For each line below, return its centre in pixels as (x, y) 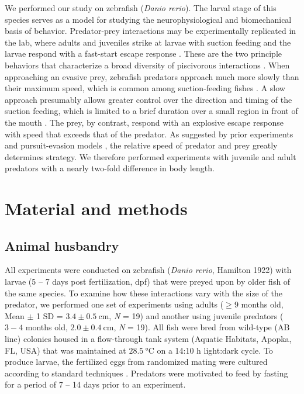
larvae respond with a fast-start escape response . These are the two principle (144, 53)
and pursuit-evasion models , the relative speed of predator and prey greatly (141, 145)
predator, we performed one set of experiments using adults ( (114, 304)
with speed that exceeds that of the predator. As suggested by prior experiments (149, 134)
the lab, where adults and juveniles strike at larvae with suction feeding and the (148, 42)
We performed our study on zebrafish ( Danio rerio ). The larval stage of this (141, 8)
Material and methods (96, 208)
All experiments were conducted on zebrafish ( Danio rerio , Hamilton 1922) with (148, 270)
